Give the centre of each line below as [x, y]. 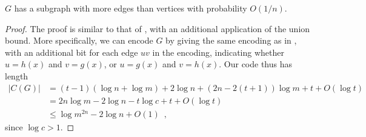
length [17, 75]
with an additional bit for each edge [72, 52]
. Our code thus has [255, 64]
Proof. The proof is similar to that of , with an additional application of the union [158, 28]
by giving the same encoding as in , [231, 40]
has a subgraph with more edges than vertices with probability [131, 8]
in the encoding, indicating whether [218, 52]
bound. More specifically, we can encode [79, 40]
